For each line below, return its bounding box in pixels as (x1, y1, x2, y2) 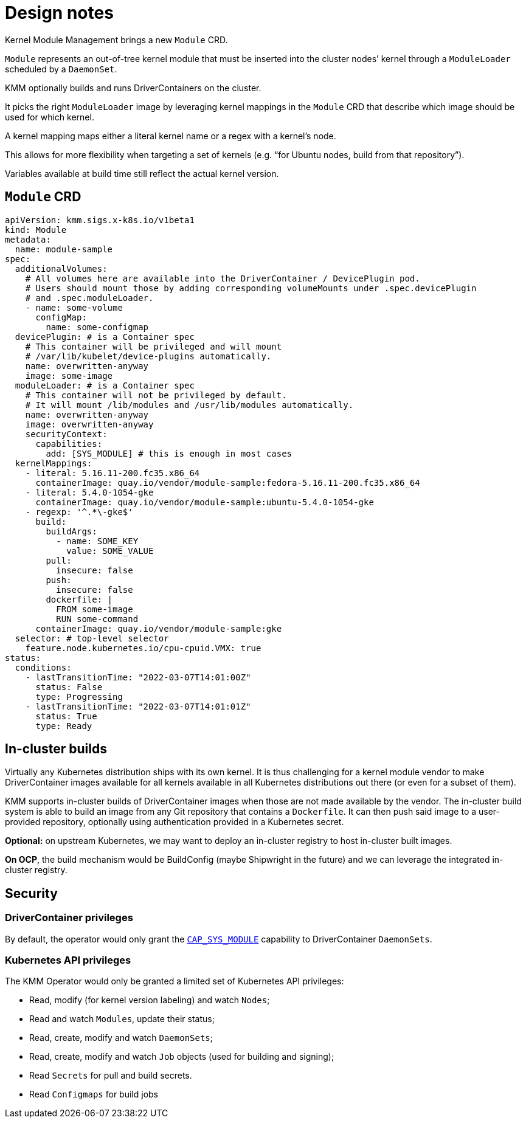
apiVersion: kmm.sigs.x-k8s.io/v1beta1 (5, 215, 195, 225)
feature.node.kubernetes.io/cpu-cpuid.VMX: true (25, 643, 261, 653)
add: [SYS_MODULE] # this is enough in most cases (46, 448, 292, 458)
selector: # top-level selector (15, 633, 169, 643)
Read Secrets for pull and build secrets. (29, 1070, 192, 1081)
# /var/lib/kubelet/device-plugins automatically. (25, 351, 272, 361)
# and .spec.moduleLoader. (25, 292, 154, 303)
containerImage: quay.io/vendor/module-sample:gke (35, 623, 282, 634)
